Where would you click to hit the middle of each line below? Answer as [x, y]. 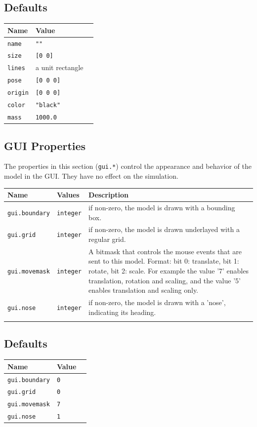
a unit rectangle [59, 67]
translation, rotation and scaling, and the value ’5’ [165, 280]
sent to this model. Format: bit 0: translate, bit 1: [164, 261]
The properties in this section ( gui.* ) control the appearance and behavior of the [128, 166]
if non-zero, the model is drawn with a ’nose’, [157, 302]
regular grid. [107, 239]
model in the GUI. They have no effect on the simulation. [91, 176]
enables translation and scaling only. [144, 290]
